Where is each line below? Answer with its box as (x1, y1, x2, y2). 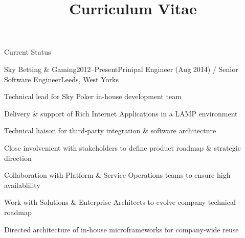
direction (4, 152, 32, 163)
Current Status (4, 46, 51, 57)
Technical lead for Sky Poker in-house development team (4, 91, 182, 102)
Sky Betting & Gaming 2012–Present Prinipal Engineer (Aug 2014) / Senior (4, 63, 238, 74)
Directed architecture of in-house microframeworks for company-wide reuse (4, 224, 239, 234)
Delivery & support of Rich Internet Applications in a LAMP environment (4, 108, 238, 118)
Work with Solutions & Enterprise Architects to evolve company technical (4, 197, 236, 207)
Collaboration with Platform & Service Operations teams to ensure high (4, 170, 231, 180)
